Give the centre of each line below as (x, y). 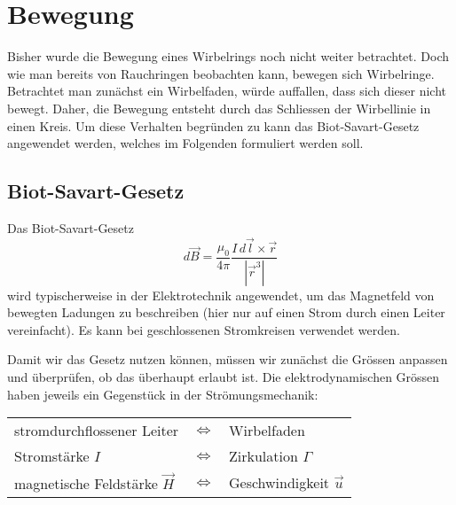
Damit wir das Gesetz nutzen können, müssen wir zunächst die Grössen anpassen (228, 359)
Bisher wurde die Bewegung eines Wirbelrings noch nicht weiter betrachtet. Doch (228, 56)
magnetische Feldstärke (86, 483)
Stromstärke (52, 456)
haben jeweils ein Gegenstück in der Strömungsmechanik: (163, 394)
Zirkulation (263, 456)
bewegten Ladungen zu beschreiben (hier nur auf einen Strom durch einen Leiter (226, 312)
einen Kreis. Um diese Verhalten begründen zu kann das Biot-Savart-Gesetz (213, 125)
